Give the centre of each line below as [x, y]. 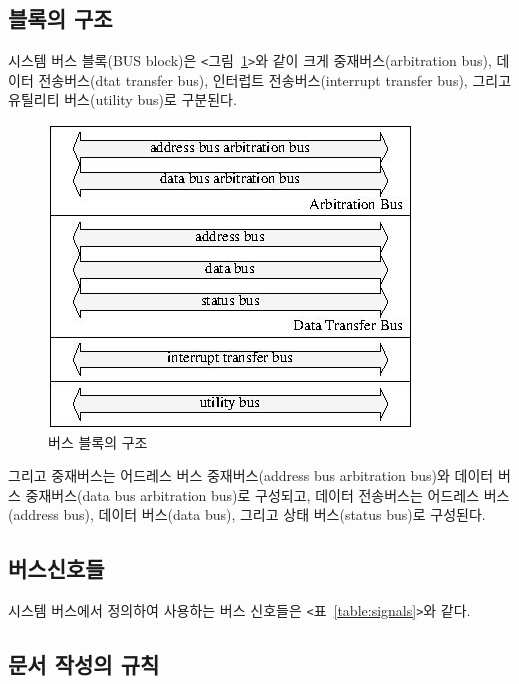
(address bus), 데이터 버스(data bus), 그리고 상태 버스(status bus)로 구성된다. [247, 514]
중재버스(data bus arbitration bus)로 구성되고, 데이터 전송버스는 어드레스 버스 [267, 494]
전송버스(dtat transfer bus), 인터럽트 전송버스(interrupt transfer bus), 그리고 [275, 79]
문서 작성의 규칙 [84, 664]
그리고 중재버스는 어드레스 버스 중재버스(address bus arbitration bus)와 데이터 [251, 475]
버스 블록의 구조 [98, 441]
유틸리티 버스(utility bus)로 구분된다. [122, 99]
